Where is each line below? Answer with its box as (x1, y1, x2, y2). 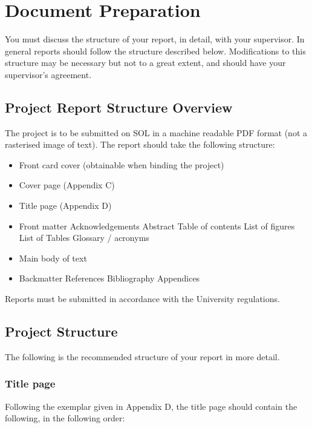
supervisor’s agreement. (5, 68, 92, 81)
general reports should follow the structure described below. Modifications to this (5, 44, 306, 57)
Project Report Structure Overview (5, 97, 233, 116)
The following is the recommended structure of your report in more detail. (5, 350, 280, 363)
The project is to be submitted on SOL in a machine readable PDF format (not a (5, 126, 307, 139)
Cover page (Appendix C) (19, 179, 115, 191)
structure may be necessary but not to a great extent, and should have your (5, 56, 286, 69)
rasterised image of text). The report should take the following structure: (5, 138, 275, 151)
